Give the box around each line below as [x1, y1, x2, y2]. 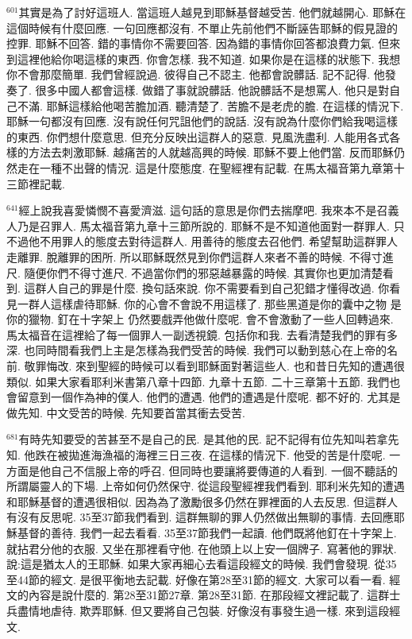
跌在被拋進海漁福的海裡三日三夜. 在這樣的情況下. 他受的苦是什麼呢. [35, 447, 386, 463]
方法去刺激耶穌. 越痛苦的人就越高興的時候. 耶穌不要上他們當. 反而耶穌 [28, 144, 394, 161]
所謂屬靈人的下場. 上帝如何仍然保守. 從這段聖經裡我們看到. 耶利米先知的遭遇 [6, 478, 405, 494]
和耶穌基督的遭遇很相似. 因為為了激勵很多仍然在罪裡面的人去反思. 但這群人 [6, 493, 399, 509]
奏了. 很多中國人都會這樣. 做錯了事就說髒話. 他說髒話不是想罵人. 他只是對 [6, 81, 390, 98]
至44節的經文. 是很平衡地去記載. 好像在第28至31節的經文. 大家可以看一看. [6, 571, 386, 587]
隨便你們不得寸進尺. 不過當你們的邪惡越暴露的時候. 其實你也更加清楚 [24, 264, 383, 281]
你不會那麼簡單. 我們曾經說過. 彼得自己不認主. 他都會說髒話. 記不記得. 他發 [6, 66, 396, 83]
